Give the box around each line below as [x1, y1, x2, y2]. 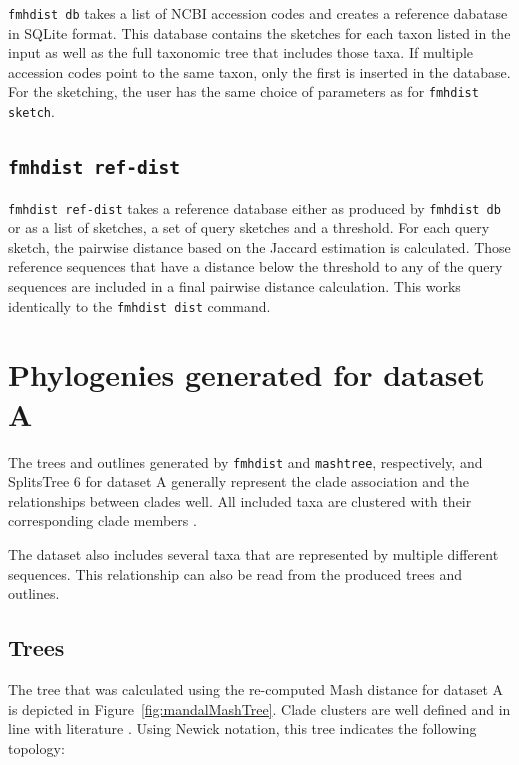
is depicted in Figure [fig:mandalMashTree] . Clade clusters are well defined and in [8, 698, 511, 719]
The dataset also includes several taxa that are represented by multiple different [8, 543, 499, 564]
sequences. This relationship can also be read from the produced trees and [8, 563, 463, 584]
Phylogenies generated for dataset [8, 354, 485, 395]
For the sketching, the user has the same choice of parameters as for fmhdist [8, 81, 479, 102]
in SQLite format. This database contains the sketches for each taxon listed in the [8, 22, 511, 43]
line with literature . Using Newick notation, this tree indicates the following [8, 718, 477, 739]
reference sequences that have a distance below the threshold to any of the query [8, 256, 503, 277]
